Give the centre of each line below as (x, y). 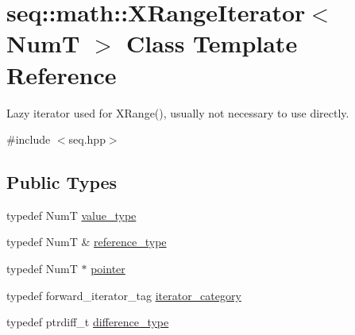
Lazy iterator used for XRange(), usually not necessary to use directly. (178, 112)
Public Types (62, 182)
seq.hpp (87, 139)
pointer (108, 269)
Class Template (212, 43)
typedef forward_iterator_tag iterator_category (124, 295)
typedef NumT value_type (71, 215)
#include (29, 139)
